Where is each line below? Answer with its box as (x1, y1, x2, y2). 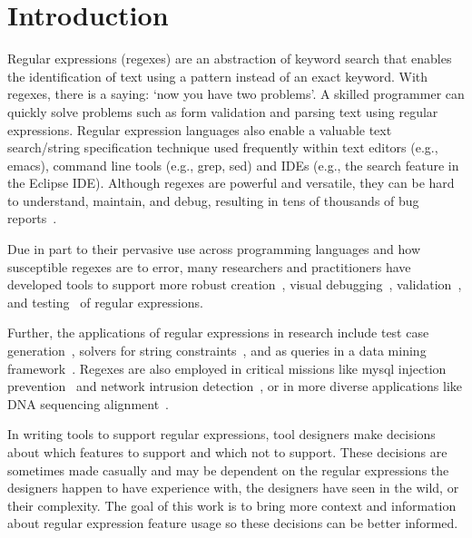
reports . (7, 209, 57, 228)
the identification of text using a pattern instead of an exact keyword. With (7, 66, 428, 85)
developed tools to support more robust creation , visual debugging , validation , (7, 275, 462, 294)
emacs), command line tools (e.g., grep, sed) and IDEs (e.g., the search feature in (7, 155, 459, 174)
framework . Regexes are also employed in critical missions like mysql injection (7, 358, 447, 377)
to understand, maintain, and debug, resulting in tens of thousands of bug (7, 191, 419, 210)
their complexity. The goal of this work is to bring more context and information (7, 495, 457, 514)
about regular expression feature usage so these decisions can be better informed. (7, 514, 458, 533)
